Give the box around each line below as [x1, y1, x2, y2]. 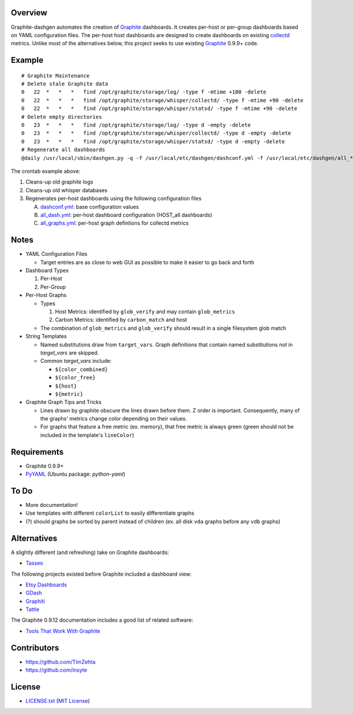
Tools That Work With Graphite [25, 627, 101, 635]
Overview [11, 8, 48, 18]
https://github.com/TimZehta [25, 658, 96, 665]
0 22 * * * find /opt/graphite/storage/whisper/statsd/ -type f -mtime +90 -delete [21, 105, 298, 112]
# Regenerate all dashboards [21, 146, 105, 153]
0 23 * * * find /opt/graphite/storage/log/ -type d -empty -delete [21, 122, 251, 129]
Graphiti [25, 598, 45, 605]
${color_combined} [55, 366, 108, 373]
